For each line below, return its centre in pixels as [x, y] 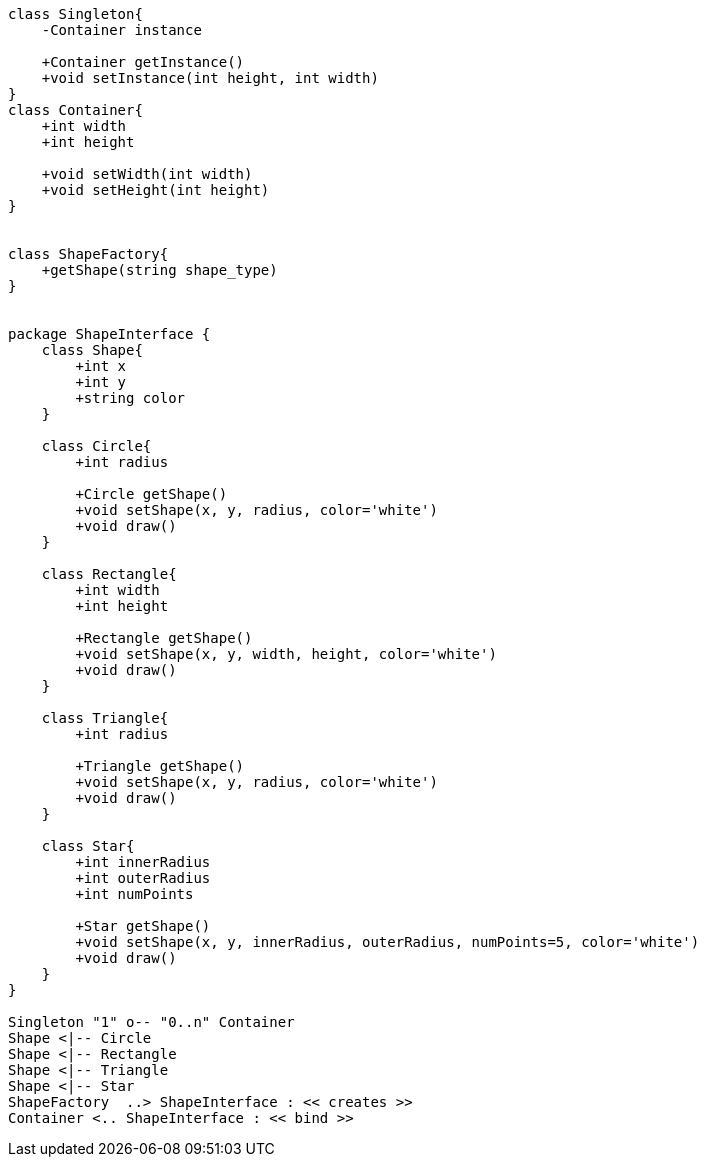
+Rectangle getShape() [164, 638]
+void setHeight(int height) [155, 190]
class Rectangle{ [109, 574]
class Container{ [75, 110]
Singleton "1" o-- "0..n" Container [151, 1022]
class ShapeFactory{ [88, 254]
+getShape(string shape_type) [159, 270]
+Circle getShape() [151, 494]
